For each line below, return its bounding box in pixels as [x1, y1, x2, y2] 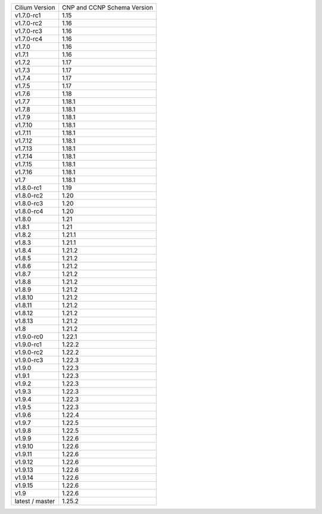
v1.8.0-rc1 [14, 184, 42, 192]
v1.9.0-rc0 [14, 333, 44, 340]
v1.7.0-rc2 [14, 19, 42, 27]
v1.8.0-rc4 [14, 207, 44, 215]
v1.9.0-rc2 [14, 348, 44, 356]
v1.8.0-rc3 [14, 199, 44, 207]
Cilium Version [14, 4, 55, 11]
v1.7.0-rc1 [14, 11, 41, 19]
